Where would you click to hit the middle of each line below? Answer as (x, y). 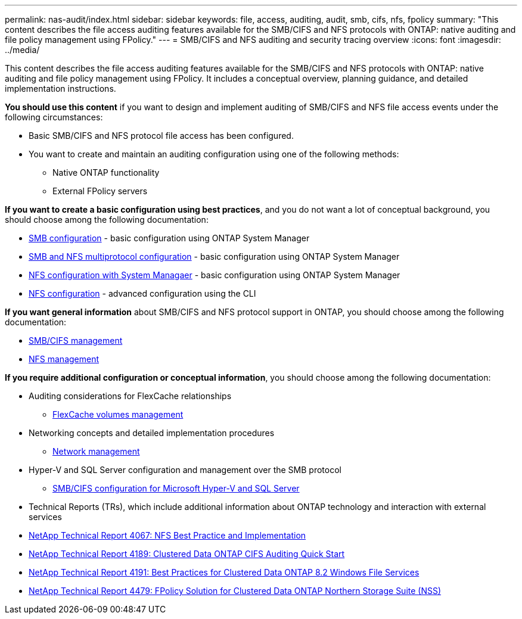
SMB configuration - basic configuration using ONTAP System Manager (169, 238)
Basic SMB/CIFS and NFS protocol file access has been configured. (161, 136)
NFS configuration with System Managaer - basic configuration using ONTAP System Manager (215, 275)
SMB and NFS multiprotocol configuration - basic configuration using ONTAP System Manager (214, 256)
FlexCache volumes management (118, 414)
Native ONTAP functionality (106, 172)
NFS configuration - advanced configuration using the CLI (142, 293)
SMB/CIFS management (76, 340)
